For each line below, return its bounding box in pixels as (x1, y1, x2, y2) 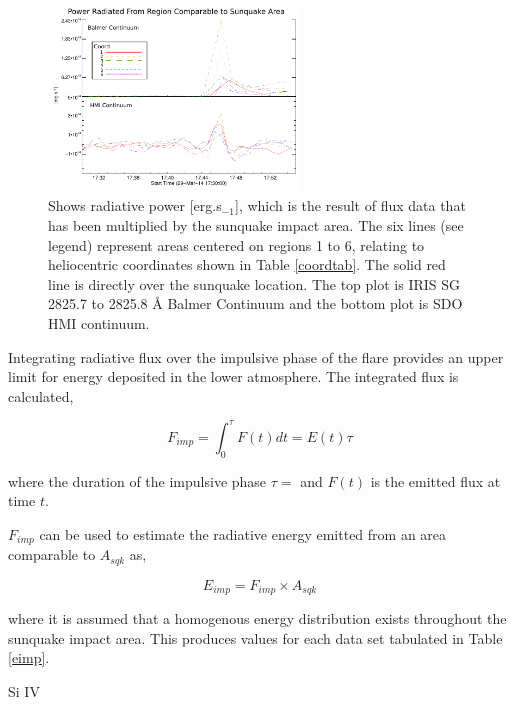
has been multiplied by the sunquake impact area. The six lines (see (48, 215, 464, 236)
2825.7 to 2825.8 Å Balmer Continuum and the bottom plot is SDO (48, 293, 463, 314)
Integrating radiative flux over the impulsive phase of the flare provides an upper (8, 346, 504, 367)
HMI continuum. (48, 313, 150, 333)
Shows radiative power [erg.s (48, 195, 222, 216)
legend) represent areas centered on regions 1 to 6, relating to (48, 234, 425, 255)
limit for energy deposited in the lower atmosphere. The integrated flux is (8, 366, 459, 387)
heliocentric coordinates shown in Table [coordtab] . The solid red (48, 254, 446, 275)
